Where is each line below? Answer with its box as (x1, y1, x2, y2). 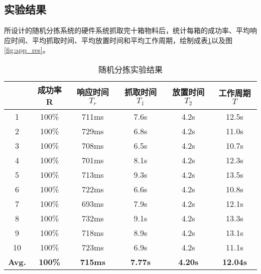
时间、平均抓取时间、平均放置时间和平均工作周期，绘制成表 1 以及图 (11, 35, 232, 45)
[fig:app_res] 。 (4, 45, 50, 55)
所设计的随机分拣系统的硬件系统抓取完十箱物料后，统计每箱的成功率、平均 (4, 25, 250, 36)
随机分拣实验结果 (98, 63, 163, 75)
